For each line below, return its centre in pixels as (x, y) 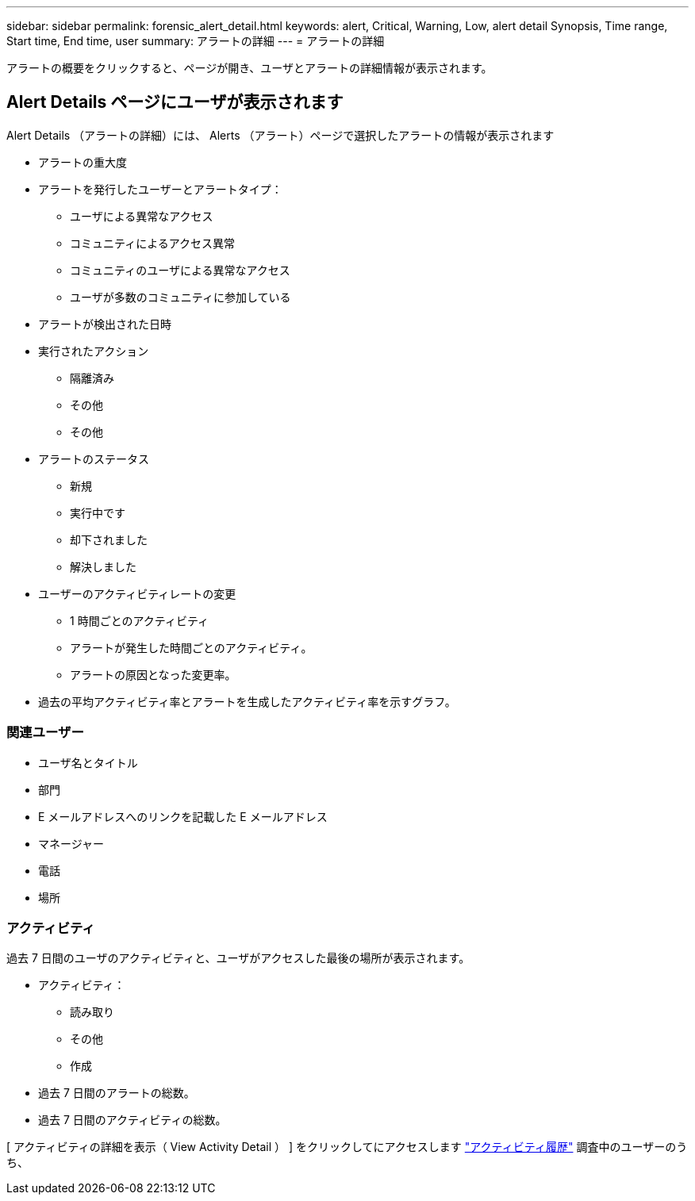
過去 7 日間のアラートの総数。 (117, 1093)
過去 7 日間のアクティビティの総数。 (132, 1120)
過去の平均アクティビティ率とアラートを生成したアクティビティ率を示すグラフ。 (247, 701)
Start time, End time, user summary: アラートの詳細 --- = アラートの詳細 (196, 41)
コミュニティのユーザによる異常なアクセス (180, 270)
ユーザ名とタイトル (88, 762)
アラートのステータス (94, 459)
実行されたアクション (94, 351)
